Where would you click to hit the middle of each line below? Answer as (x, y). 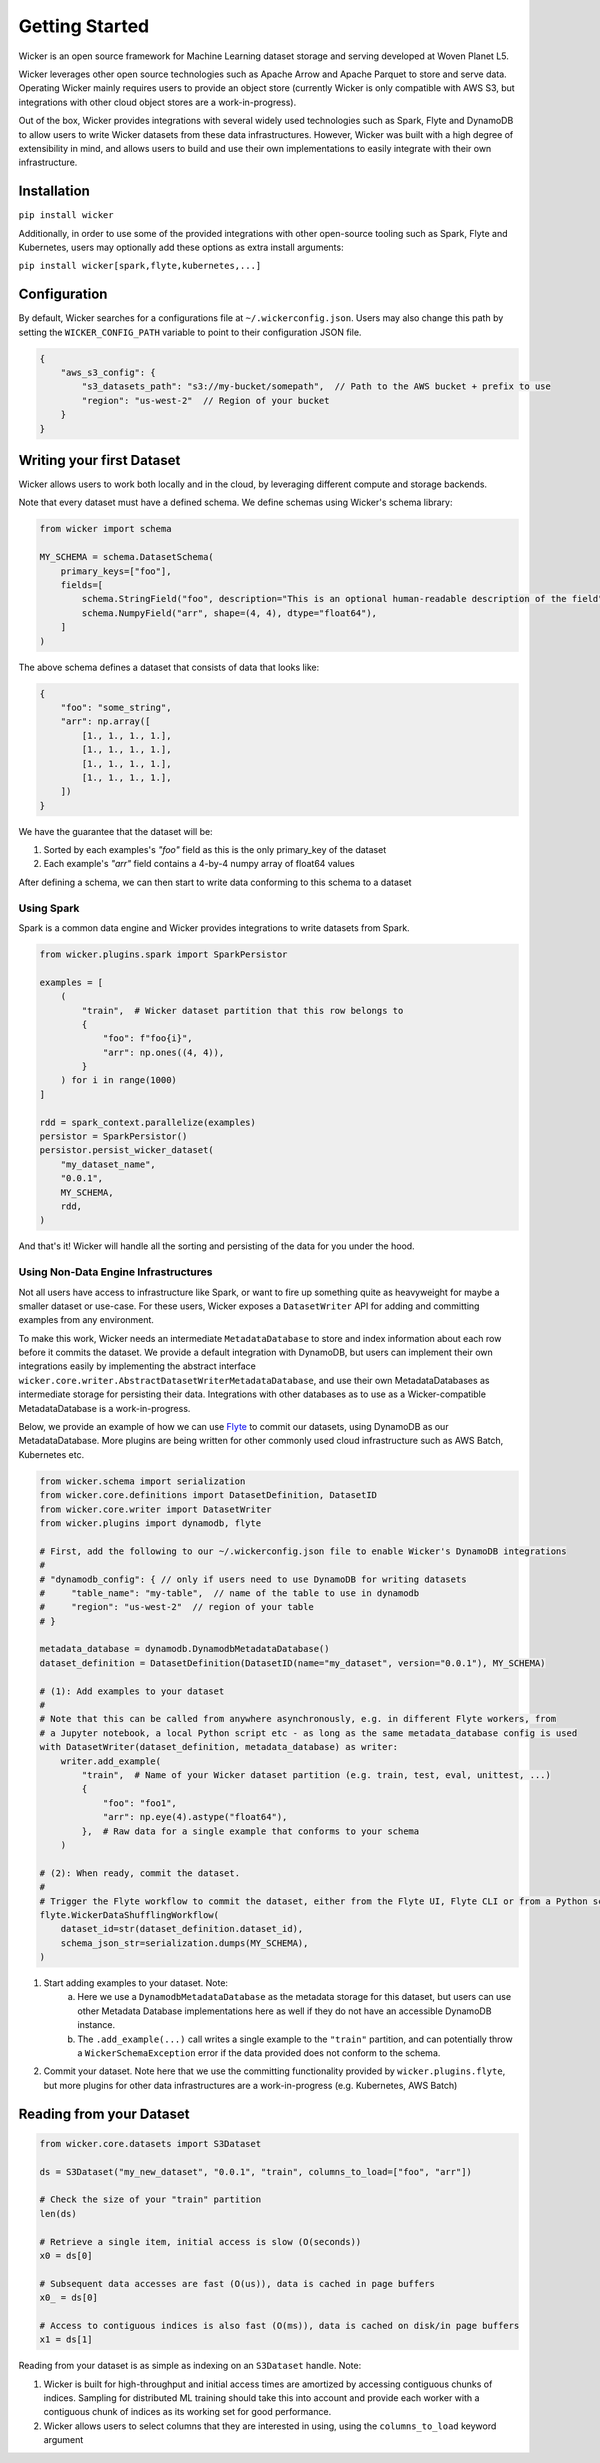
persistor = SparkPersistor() (113, 1136)
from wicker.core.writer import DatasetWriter (155, 1509)
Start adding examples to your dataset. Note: (136, 1983)
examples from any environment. (86, 1320)
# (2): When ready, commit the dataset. (139, 1873)
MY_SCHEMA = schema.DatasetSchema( (126, 557)
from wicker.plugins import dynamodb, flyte (150, 1523)
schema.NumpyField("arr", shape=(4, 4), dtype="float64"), (229, 613)
